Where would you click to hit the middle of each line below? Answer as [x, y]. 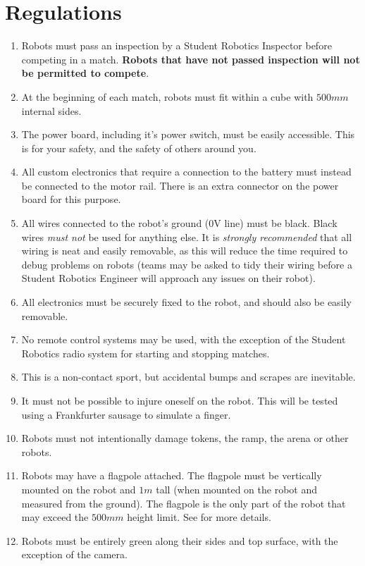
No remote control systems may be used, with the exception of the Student [184, 339]
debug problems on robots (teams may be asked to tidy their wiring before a [187, 264]
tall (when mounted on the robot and [237, 489]
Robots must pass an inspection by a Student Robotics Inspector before [177, 45]
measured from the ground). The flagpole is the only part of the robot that [184, 503]
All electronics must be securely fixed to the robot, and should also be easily [186, 302]
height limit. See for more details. [199, 517]
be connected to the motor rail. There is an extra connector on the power [180, 185]
